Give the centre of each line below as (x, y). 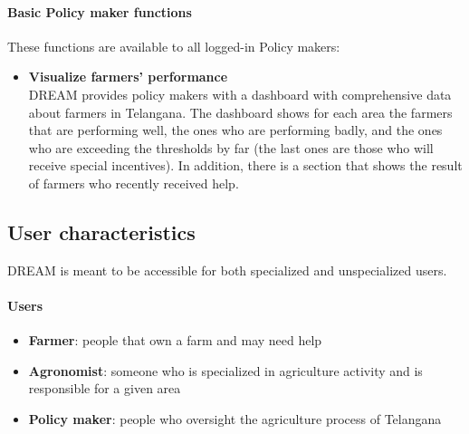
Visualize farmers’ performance (128, 77)
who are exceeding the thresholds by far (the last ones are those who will (231, 147)
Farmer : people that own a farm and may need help (175, 340)
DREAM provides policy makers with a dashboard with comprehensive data (240, 94)
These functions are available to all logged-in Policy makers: (174, 46)
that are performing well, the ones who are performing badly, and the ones (235, 130)
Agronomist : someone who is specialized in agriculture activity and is (225, 370)
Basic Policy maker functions (100, 11)
